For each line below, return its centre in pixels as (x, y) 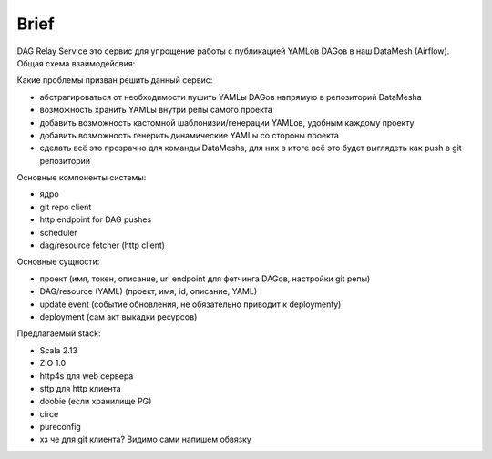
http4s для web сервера (87, 376)
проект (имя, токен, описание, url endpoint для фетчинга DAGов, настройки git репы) (205, 279)
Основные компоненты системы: (82, 178)
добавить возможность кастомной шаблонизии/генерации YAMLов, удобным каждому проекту (227, 122)
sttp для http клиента (81, 388)
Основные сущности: (58, 262)
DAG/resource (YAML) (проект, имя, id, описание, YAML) (149, 291)
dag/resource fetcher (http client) (102, 245)
